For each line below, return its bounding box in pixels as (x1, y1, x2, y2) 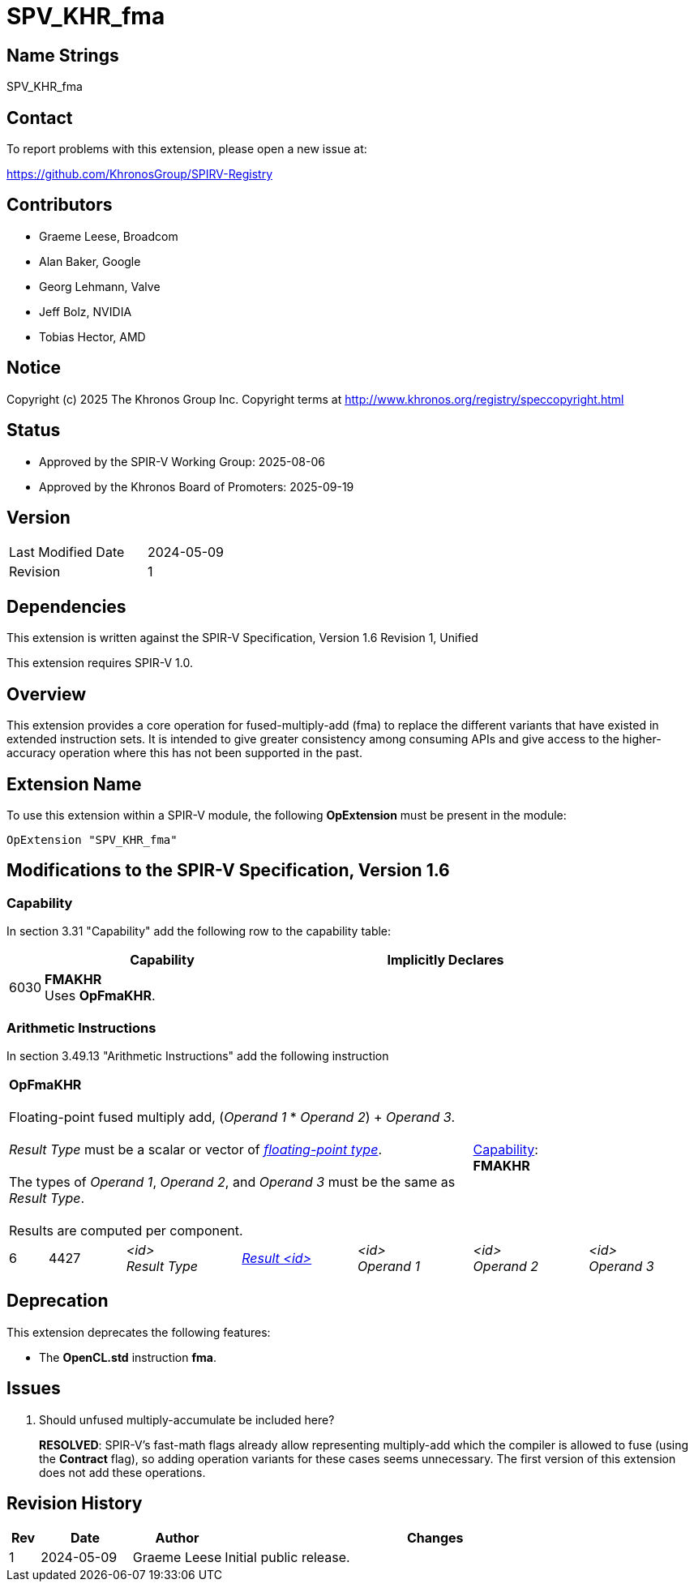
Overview (6, 683, 87, 704)
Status (6, 420, 61, 441)
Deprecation (6, 1291, 109, 1312)
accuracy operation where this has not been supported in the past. (6, 746, 362, 760)
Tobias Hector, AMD (39, 329, 146, 344)
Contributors (6, 195, 113, 216)
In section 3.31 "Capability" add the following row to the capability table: (6, 924, 392, 939)
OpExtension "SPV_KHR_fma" (6, 833, 178, 846)
